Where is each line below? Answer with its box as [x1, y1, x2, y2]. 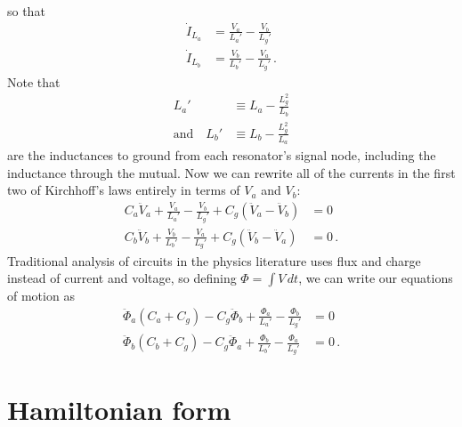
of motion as [7, 286, 75, 305]
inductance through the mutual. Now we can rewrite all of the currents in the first [7, 163, 456, 181]
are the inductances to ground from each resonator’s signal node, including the [7, 146, 436, 165]
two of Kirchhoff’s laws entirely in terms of [7, 181, 240, 199]
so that [7, 2, 45, 20]
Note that [7, 72, 61, 91]
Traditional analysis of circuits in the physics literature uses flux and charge [7, 251, 421, 270]
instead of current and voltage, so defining [7, 269, 237, 287]
